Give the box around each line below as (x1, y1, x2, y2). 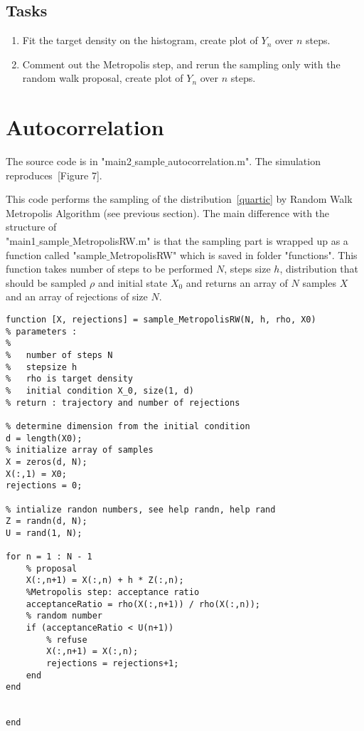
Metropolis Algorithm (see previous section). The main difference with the (6, 205, 330, 220)
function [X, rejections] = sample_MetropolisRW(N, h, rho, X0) (6, 315, 316, 325)
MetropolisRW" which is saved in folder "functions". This (109, 247, 358, 262)
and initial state (97, 275, 168, 290)
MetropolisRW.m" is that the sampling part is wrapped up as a (73, 233, 348, 248)
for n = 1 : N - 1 (6, 552, 92, 562)
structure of (6, 219, 57, 234)
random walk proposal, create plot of (22, 70, 183, 85)
